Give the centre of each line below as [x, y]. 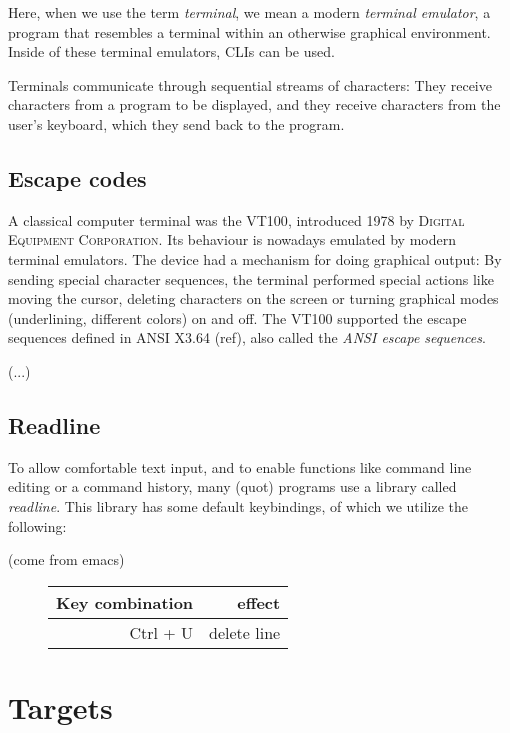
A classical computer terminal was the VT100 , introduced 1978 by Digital [236, 219]
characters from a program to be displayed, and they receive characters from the [254, 104]
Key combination [125, 602]
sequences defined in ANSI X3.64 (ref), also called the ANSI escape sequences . [247, 337]
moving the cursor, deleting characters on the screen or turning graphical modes [253, 298]
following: [37, 525]
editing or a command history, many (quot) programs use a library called [232, 486]
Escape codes [77, 177]
